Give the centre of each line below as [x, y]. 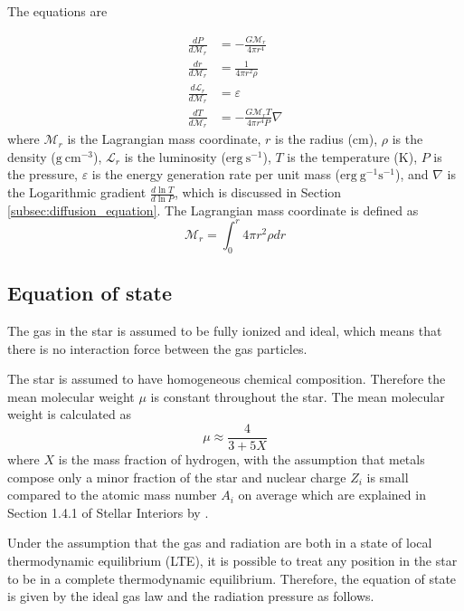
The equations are [57, 11]
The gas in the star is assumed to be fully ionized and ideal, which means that [225, 330]
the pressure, [43, 174]
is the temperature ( [343, 156]
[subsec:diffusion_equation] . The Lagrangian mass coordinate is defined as [213, 210]
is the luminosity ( [175, 156]
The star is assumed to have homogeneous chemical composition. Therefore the [227, 379]
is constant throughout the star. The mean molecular [298, 396]
